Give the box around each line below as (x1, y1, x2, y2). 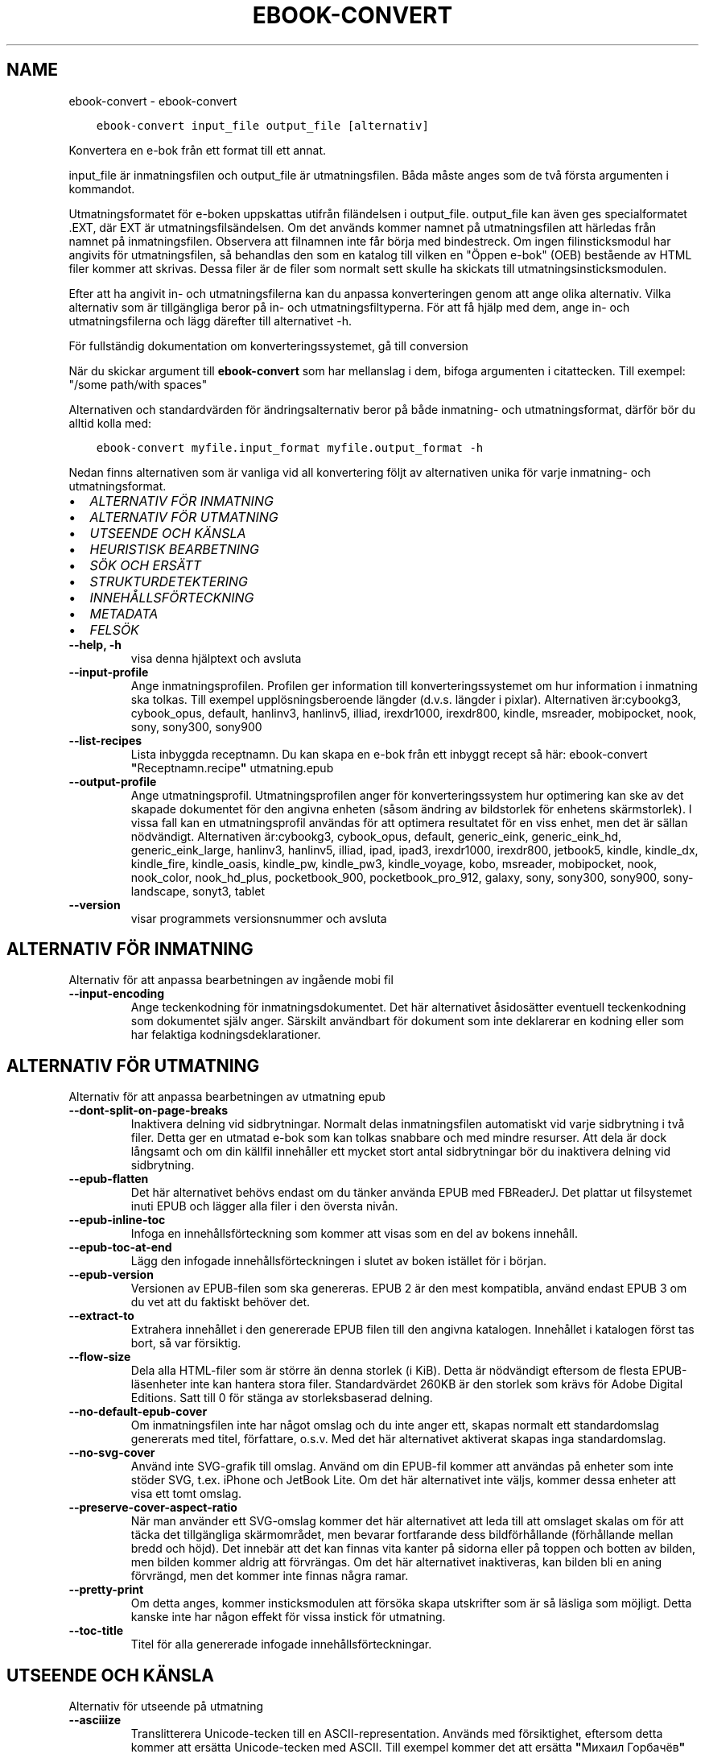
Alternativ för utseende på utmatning (68, 1699, 263, 1714)
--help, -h (68, 637, 122, 652)
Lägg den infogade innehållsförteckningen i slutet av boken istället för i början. (130, 1254, 546, 1268)
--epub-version (68, 1268, 154, 1282)
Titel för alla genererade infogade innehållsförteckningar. (130, 1637, 432, 1652)
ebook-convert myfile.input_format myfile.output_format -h (96, 441, 484, 454)
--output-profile (68, 774, 157, 788)
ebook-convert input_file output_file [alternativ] (96, 118, 429, 132)
